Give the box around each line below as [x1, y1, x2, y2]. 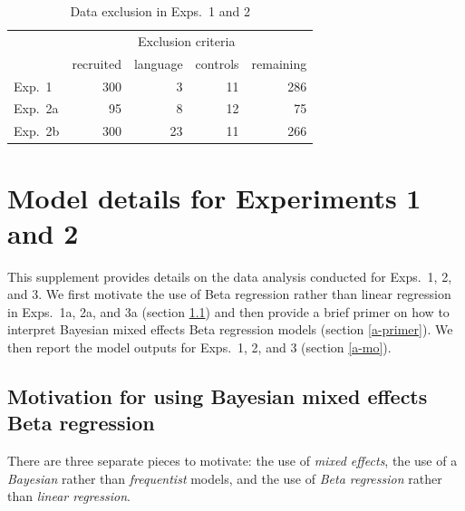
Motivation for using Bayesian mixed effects [7, 381, 428, 410]
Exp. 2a [14, 99, 59, 118]
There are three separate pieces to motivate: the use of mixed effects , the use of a [7, 451, 458, 470]
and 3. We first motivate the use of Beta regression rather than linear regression [7, 284, 451, 304]
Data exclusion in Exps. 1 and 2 [70, 2, 250, 20]
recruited [72, 53, 121, 72]
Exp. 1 [14, 76, 53, 95]
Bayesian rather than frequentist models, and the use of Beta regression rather [7, 468, 442, 487]
